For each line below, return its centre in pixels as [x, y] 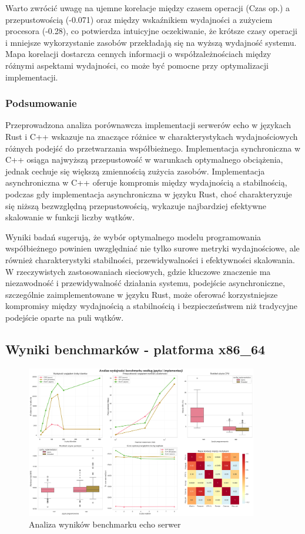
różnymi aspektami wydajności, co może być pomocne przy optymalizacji [137, 65]
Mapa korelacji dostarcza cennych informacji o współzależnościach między [138, 54]
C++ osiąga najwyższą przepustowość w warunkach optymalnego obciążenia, [144, 159]
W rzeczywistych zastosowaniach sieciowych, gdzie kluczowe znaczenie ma [138, 271]
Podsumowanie [41, 103]
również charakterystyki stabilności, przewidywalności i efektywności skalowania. [150, 259]
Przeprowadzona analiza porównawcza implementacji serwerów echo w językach [148, 125]
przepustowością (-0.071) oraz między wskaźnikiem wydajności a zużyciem [139, 19]
